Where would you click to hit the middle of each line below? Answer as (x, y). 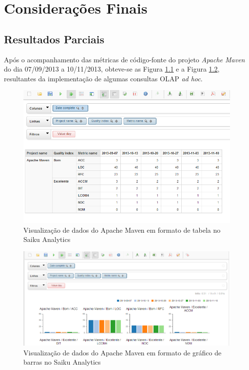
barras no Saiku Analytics (62, 362)
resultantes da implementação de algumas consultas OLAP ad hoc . (103, 78)
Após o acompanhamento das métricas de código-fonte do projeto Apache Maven (124, 59)
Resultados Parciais (54, 39)
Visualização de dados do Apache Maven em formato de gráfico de (123, 352)
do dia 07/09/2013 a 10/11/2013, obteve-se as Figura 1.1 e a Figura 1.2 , (112, 69)
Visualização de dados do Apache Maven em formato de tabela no (122, 230)
